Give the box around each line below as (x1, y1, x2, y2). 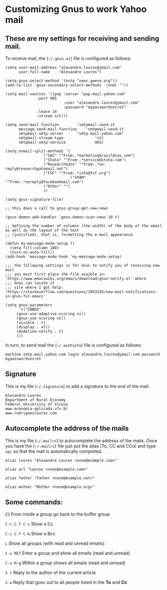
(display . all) (16, 325, 50, 330)
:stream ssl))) (36, 114, 68, 119)
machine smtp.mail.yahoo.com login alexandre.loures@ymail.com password (5, 352, 160, 357)
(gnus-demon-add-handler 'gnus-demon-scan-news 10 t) (5, 215, 120, 220)
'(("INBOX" (18, 307, 41, 312)
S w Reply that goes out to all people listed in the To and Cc (5, 579, 127, 585)
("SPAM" (69, 175, 86, 180)
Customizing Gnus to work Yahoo (5, 4, 147, 15)
